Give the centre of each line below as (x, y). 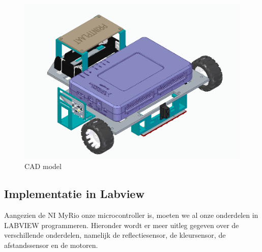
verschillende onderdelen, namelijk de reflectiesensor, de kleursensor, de (115, 235)
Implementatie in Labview (74, 194)
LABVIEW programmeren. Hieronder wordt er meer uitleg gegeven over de (122, 225)
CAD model (43, 166)
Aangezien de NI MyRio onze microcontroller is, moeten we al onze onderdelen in (131, 215)
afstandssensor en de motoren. (51, 245)
